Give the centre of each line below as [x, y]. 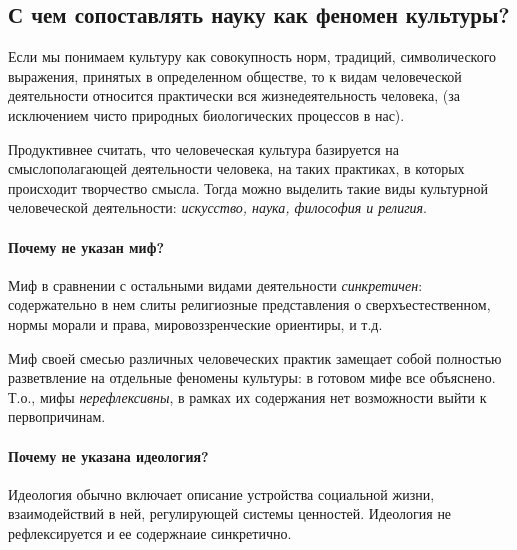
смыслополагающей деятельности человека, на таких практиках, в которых [236, 168]
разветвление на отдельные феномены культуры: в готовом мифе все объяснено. [252, 377]
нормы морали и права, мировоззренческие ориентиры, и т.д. [195, 323]
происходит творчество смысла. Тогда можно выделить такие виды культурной [248, 187]
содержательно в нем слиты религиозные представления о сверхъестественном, [249, 304]
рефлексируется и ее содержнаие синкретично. [150, 532]
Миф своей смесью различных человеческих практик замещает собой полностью [255, 357]
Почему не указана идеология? [108, 455]
